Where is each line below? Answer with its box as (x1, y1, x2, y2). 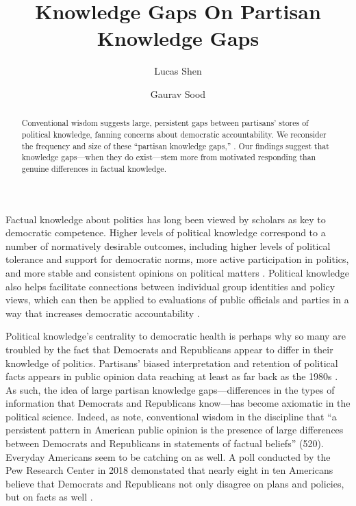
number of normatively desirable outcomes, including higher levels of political (5, 238, 331, 253)
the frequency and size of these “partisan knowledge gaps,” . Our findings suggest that (21, 140, 329, 151)
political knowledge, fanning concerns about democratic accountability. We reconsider (21, 128, 327, 140)
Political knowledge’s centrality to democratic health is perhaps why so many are (5, 329, 346, 343)
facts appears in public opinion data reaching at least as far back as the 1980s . (5, 369, 338, 383)
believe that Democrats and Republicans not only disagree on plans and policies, (5, 476, 344, 490)
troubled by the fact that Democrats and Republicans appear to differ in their (5, 342, 333, 356)
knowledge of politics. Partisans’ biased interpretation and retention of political (5, 355, 338, 370)
